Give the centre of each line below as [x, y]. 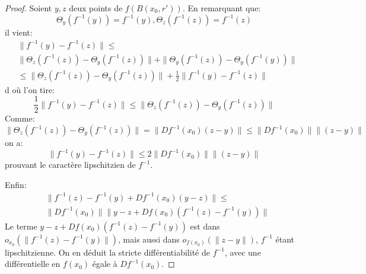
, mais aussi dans [149, 239]
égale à [105, 264]
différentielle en [33, 264]
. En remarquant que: [222, 8]
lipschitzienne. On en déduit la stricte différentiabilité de [107, 252]
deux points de [96, 8]
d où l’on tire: [30, 89]
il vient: [19, 32]
